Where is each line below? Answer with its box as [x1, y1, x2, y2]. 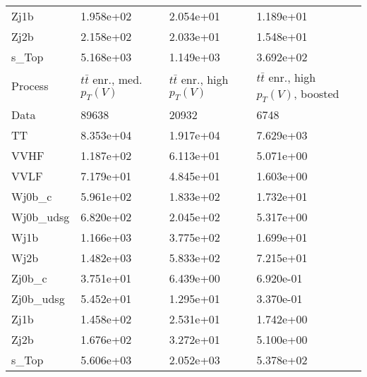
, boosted [294, 85, 339, 101]
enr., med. [92, 71, 143, 87]
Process [11, 78, 49, 94]
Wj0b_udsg [11, 209, 70, 225]
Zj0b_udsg [11, 290, 65, 307]
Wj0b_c [11, 188, 52, 205]
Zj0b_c [11, 270, 47, 287]
